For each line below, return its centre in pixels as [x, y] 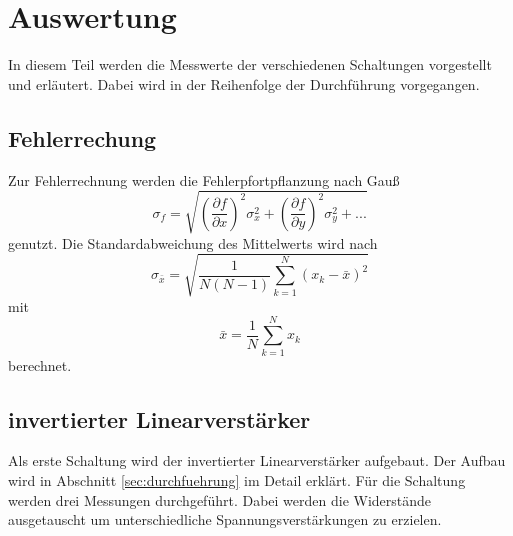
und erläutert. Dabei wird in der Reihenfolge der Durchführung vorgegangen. [244, 83]
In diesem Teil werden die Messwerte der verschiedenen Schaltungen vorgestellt [250, 64]
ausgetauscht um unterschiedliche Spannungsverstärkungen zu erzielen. [225, 519]
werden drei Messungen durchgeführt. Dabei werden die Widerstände [220, 499]
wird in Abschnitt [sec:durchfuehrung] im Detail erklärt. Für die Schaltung [237, 479]
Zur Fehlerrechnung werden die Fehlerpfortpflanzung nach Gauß [204, 179]
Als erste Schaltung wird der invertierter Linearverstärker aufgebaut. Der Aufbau [257, 460]
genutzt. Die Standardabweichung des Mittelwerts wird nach [193, 242]
